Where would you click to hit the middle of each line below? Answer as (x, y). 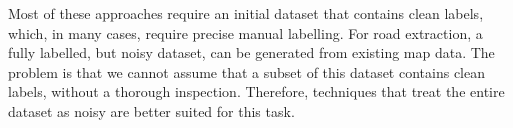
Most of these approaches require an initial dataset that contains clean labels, (246, 13)
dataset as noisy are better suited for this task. (151, 110)
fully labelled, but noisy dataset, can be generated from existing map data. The (251, 52)
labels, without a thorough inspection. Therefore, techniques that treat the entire (256, 91)
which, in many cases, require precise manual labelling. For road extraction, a (245, 32)
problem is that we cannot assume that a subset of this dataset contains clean (246, 71)
